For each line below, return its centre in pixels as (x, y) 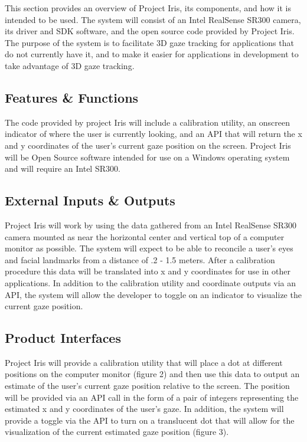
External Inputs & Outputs (90, 200)
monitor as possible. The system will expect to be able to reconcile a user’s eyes (149, 248)
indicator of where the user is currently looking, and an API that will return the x (153, 134)
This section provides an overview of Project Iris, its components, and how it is (148, 8)
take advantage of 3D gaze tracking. (70, 65)
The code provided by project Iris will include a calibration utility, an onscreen (147, 122)
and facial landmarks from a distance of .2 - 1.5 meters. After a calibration (140, 259)
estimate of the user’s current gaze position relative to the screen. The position (147, 386)
